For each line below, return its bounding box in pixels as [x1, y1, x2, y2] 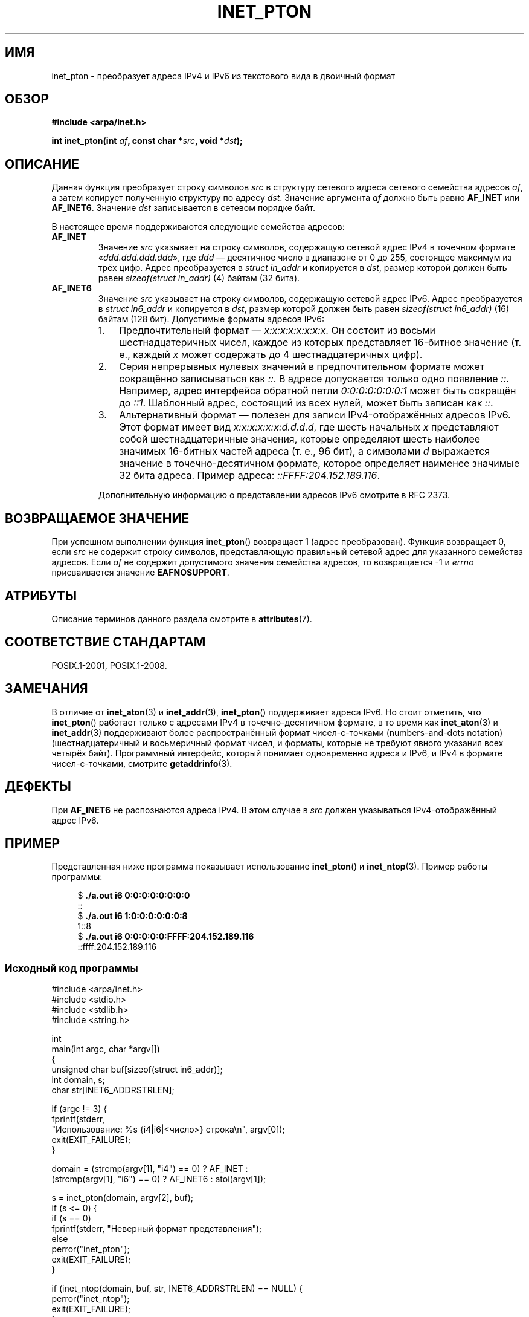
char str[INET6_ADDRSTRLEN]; [51, 1085, 175, 1096]
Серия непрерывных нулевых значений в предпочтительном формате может [119, 360, 485, 373]
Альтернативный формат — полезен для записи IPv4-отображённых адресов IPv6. [119, 409, 511, 421]
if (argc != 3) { [51, 1104, 107, 1114]
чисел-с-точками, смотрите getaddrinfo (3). [51, 758, 232, 769]
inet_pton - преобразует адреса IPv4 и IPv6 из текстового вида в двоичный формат [51, 70, 396, 81]
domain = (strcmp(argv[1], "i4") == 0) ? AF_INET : [51, 1163, 248, 1174]
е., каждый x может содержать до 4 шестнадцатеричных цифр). [119, 348, 423, 361]
